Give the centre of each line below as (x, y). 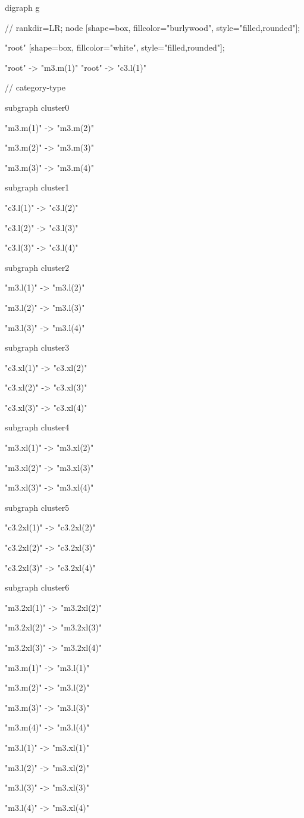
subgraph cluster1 (37, 187)
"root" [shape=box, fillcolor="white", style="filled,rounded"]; (115, 47)
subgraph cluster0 (37, 107)
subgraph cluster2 (37, 267)
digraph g (22, 7)
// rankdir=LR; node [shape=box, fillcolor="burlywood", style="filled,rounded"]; (153, 27)
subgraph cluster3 (37, 347)
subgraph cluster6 (37, 587)
